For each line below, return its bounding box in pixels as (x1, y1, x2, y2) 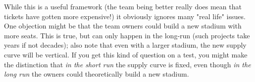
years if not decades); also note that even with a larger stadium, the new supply (4, 40, 247, 50)
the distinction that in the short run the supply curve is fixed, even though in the (4, 59, 251, 69)
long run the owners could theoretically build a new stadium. (4, 69, 189, 79)
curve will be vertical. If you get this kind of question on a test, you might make (4, 49, 248, 59)
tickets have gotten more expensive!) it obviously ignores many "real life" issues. (4, 11, 246, 21)
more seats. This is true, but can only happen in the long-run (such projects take (4, 30, 250, 40)
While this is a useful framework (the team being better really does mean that (4, 1, 242, 11)
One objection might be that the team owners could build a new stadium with (4, 21, 242, 31)
